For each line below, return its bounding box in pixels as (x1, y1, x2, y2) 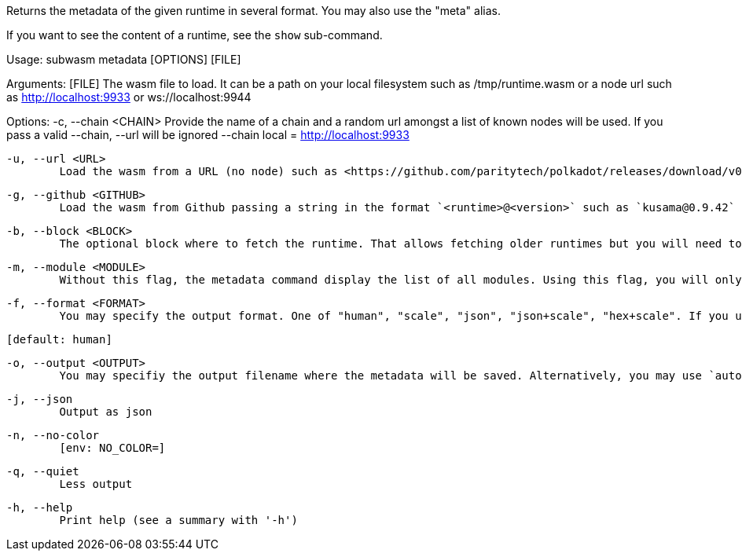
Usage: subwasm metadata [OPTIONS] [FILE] (6, 53, 241, 66)
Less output (59, 478, 133, 490)
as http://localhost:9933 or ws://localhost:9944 (6, 90, 252, 104)
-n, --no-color (6, 429, 100, 442)
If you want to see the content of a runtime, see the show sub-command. (6, 28, 383, 42)
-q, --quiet (6, 465, 79, 478)
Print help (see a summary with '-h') (59, 514, 298, 526)
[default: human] (6, 333, 112, 346)
